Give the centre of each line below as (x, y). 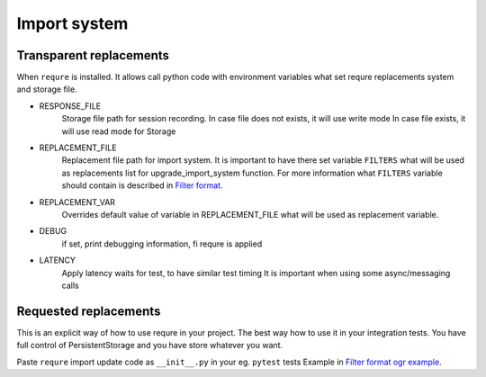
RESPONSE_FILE (70, 106)
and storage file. (47, 89)
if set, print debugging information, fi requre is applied (162, 244)
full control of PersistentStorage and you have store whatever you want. (150, 346)
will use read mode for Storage (119, 131)
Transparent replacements (93, 55)
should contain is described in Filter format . (142, 185)
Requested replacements (89, 311)
